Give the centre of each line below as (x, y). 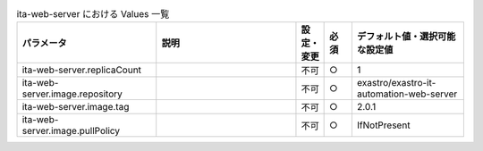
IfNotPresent (383, 125)
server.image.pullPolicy (71, 131)
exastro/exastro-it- (396, 83)
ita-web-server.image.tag (76, 107)
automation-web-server (407, 94)
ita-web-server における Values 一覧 (93, 14)
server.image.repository (72, 94)
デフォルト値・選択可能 (406, 37)
